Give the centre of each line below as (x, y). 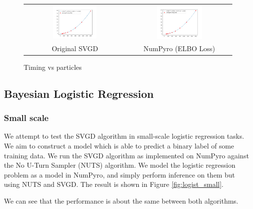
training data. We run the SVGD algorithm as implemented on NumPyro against (126, 155)
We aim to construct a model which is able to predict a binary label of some (119, 145)
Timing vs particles (53, 67)
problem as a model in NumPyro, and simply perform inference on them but (120, 174)
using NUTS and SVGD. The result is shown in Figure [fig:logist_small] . (114, 184)
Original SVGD (75, 48)
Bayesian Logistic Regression (79, 93)
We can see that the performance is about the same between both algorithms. (121, 200)
